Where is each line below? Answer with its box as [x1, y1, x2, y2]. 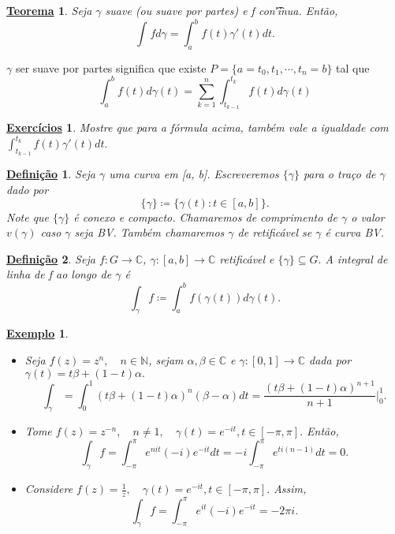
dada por [309, 351, 352, 368]
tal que [336, 59, 370, 76]
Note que [6, 208, 50, 225]
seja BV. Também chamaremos [74, 224, 225, 241]
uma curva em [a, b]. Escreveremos [109, 166, 279, 182]
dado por [6, 181, 49, 198]
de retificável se [237, 224, 312, 241]
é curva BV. [325, 224, 384, 241]
